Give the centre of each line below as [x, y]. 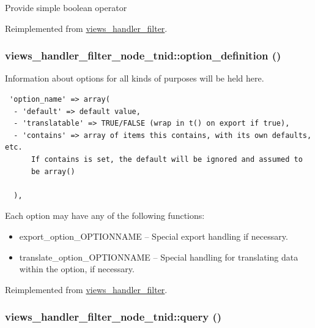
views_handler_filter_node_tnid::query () [113, 317]
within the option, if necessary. [77, 269]
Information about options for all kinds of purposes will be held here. [135, 78]
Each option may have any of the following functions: [105, 215]
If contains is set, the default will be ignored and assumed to [167, 159]
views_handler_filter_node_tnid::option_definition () [143, 55]
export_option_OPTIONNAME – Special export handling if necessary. [154, 236]
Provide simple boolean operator [66, 7]
